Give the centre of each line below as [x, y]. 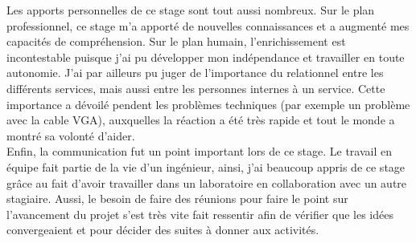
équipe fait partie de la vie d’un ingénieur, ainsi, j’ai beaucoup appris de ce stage [206, 166]
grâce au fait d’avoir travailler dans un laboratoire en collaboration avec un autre [207, 182]
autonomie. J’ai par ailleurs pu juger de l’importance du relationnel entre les [195, 73]
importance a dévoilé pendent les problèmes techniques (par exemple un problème [208, 104]
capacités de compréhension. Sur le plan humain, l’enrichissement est [176, 41]
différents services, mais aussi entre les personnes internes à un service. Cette [196, 88]
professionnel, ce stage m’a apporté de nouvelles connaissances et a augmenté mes [208, 25]
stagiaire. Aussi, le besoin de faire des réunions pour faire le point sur [177, 198]
